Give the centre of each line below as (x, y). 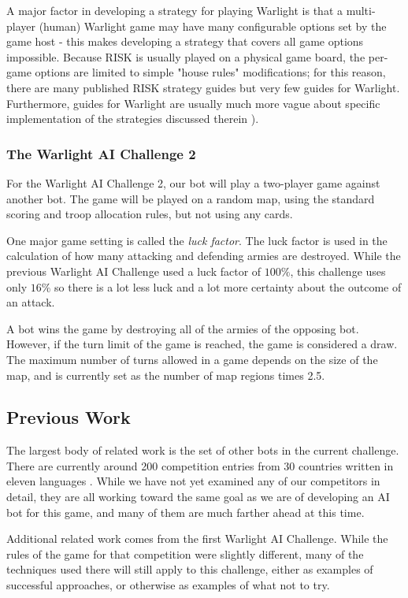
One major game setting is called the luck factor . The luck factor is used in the (197, 240)
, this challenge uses (338, 271)
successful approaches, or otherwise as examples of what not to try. (168, 585)
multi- (361, 10)
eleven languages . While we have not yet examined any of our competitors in (193, 481)
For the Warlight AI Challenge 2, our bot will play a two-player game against (193, 182)
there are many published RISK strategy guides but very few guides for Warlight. (203, 87)
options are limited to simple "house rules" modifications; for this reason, (210, 72)
